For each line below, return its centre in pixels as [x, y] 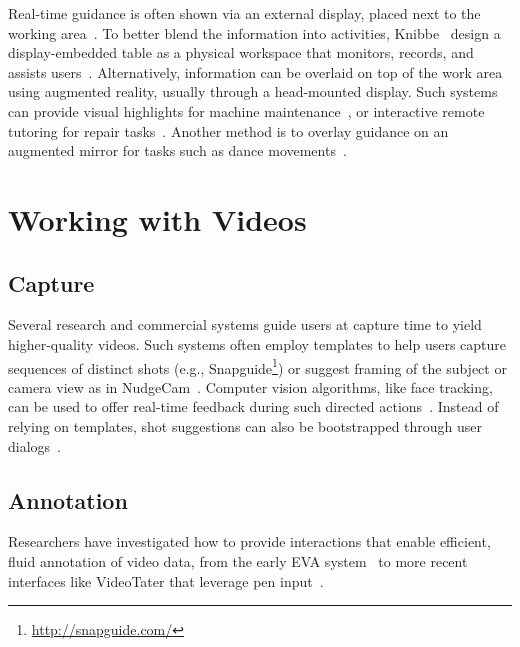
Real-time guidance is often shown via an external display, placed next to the [244, 13]
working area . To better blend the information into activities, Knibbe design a [254, 32]
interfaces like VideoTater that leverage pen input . [166, 580]
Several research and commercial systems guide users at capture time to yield [245, 324]
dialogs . [34, 445]
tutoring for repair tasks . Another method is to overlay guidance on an [228, 130]
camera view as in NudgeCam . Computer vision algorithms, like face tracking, [250, 386]
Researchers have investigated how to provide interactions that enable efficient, [249, 541]
